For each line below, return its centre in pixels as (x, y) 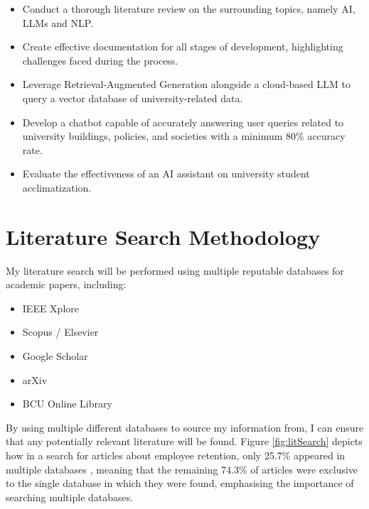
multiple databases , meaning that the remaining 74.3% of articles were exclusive (182, 469)
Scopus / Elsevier (60, 332)
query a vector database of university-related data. (133, 98)
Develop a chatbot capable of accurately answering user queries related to (183, 122)
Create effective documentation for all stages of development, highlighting (183, 46)
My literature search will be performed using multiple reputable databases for (175, 270)
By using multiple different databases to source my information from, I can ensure (185, 427)
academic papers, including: (66, 284)
